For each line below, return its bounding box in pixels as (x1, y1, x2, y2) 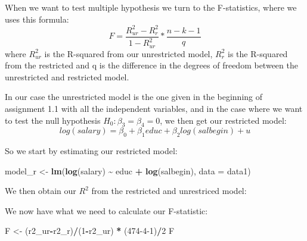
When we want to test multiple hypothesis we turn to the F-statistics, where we (5, 1, 297, 13)
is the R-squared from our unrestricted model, (44, 47, 213, 60)
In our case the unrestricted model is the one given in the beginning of (5, 90, 263, 103)
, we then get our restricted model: (160, 114, 287, 126)
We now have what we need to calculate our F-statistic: (5, 204, 208, 217)
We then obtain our (5, 184, 76, 197)
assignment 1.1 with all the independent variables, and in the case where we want (5, 102, 303, 114)
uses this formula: (5, 12, 69, 25)
